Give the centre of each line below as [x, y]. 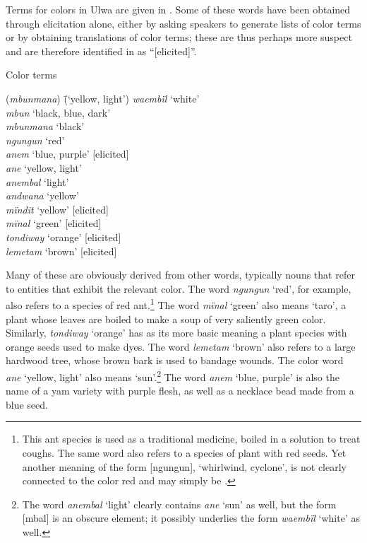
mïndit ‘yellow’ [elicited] [57, 209]
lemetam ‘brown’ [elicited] [61, 251]
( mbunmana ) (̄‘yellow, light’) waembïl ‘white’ [103, 98]
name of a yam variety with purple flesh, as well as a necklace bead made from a [180, 391]
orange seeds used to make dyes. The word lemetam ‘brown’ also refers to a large [181, 346]
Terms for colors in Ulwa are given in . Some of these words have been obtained [178, 9]
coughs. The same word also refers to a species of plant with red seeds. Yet [184, 452]
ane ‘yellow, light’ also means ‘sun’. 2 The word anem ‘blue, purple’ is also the [173, 375]
